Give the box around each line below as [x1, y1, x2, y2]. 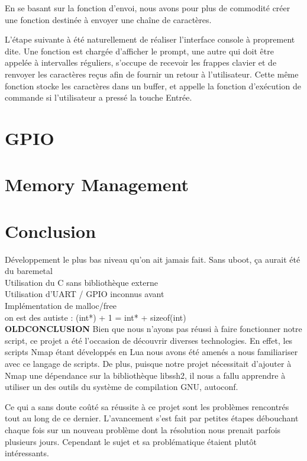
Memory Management [5, 172, 189, 196]
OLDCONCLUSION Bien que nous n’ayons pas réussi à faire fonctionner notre [5, 323, 302, 335]
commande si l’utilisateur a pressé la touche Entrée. [5, 91, 192, 104]
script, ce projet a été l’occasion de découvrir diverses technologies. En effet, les [5, 334, 293, 346]
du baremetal [5, 265, 53, 277]
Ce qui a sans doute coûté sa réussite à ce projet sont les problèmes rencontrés [5, 400, 289, 412]
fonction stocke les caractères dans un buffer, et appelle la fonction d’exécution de [5, 79, 301, 92]
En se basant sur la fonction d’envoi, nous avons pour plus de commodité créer [5, 2, 290, 14]
